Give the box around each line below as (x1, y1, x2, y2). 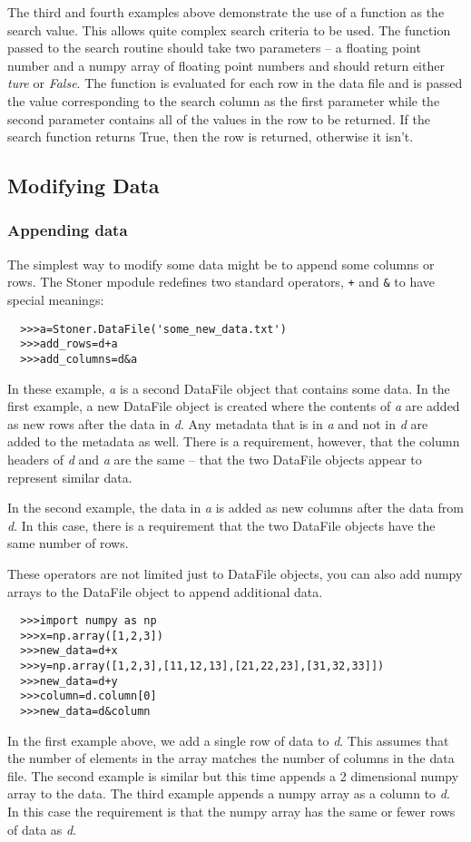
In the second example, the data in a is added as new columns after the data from (7, 498, 464, 517)
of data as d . (7, 819, 77, 838)
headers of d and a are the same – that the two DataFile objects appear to (7, 449, 422, 468)
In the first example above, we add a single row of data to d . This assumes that (7, 730, 449, 749)
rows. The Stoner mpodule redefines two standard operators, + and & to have (7, 272, 436, 291)
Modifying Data (7, 171, 160, 200)
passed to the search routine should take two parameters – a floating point (7, 38, 421, 57)
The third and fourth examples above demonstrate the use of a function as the (7, 3, 445, 21)
